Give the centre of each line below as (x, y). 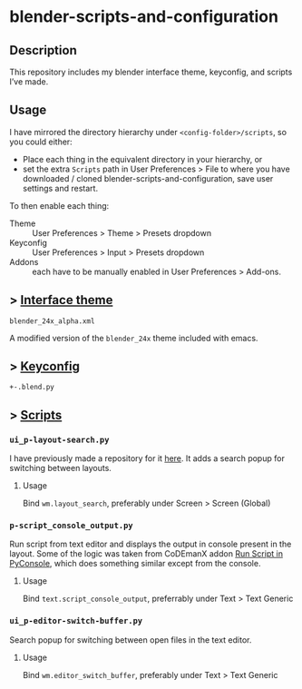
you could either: (41, 142)
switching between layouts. (60, 468)
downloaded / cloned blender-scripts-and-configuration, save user (148, 178)
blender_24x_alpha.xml (52, 321)
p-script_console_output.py (71, 526)
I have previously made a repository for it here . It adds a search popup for (147, 458)
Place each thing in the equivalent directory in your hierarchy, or (142, 159)
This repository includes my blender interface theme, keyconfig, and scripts (151, 72)
